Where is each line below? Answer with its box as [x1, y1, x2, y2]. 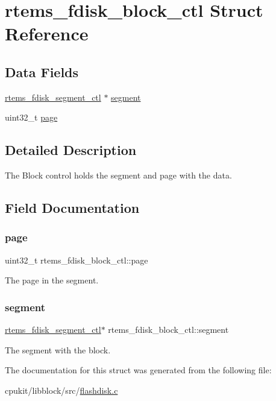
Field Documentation [5, 198, 140, 217]
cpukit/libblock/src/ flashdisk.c [5, 384, 118, 396]
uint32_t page [5, 111, 58, 124]
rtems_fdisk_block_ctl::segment [108, 323, 229, 336]
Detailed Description [5, 141, 137, 159]
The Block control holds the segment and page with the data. [5, 169, 232, 182]
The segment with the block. [5, 343, 111, 356]
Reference [5, 21, 89, 46]
